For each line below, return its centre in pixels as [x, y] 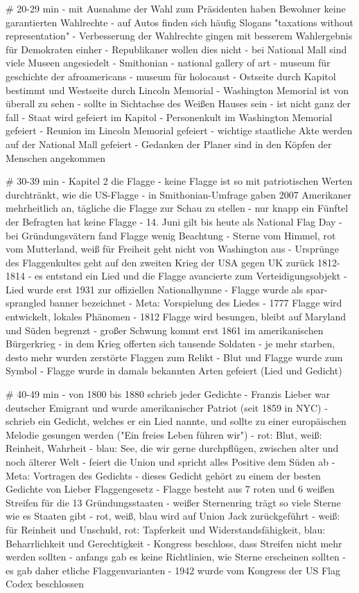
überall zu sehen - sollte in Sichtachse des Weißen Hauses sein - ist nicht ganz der [178, 103]
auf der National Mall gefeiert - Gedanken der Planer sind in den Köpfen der [169, 144]
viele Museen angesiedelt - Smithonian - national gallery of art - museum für [168, 63]
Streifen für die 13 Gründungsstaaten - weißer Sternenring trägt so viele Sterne [173, 502]
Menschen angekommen [55, 157]
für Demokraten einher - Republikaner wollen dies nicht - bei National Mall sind [176, 49]
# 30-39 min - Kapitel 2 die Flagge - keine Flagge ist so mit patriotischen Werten [179, 181]
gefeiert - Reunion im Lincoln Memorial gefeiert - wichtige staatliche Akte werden [179, 130]
